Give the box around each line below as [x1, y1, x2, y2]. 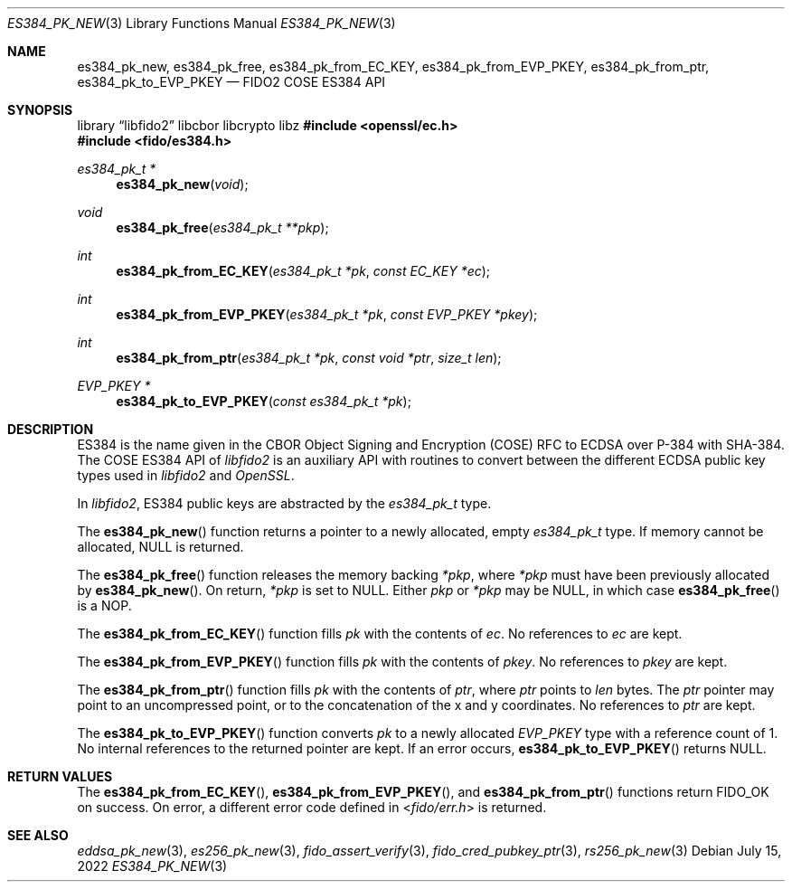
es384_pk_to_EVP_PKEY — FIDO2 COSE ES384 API [77, 74, 386, 90]
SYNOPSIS [7, 102, 73, 118]
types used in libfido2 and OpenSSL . [77, 468, 295, 483]
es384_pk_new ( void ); [116, 176, 249, 192]
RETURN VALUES [7, 769, 113, 784]
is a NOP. [77, 598, 132, 613]
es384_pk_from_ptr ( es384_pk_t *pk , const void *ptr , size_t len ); [116, 350, 502, 365]
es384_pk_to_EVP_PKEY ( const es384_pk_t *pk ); [116, 393, 411, 409]
